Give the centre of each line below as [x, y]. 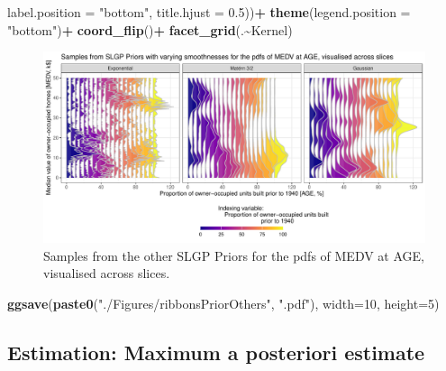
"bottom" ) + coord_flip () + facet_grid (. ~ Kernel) [150, 29]
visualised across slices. [107, 273]
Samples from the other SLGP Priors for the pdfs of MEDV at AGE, [234, 255]
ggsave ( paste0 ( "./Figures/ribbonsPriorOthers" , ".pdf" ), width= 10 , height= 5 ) [223, 303]
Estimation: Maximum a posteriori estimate [216, 352]
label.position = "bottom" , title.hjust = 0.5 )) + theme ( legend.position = [209, 12]
